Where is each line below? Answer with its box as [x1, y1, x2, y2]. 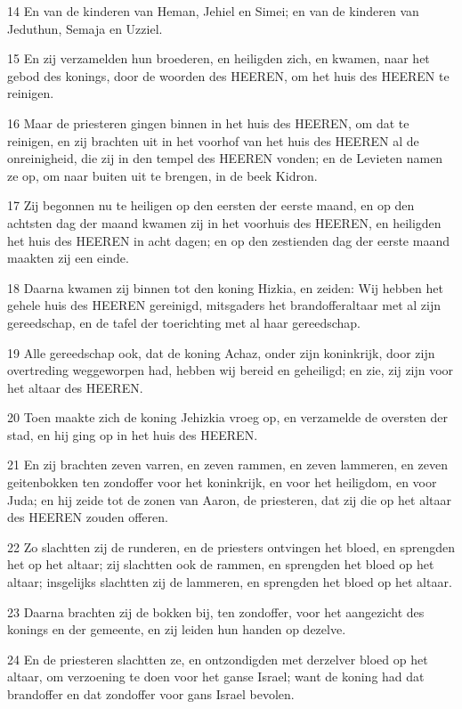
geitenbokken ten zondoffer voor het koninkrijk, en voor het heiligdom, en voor [7, 473, 437, 492]
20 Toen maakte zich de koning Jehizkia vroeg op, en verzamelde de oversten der [7, 408, 449, 427]
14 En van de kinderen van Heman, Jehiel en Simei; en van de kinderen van [7, 2, 419, 20]
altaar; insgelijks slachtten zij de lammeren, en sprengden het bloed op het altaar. [7, 573, 452, 591]
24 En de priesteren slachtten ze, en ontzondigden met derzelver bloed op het [7, 649, 428, 668]
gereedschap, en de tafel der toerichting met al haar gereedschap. [7, 313, 361, 331]
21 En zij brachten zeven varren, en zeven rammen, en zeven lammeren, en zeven [7, 455, 448, 474]
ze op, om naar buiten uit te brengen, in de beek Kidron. [7, 166, 318, 184]
